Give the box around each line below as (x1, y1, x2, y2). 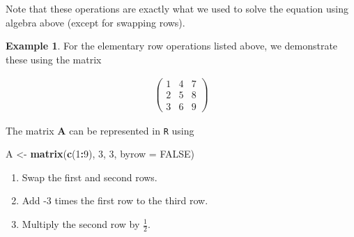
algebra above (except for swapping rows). (6, 15, 185, 29)
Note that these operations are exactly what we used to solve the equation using (6, 1, 348, 15)
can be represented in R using (69, 123, 194, 137)
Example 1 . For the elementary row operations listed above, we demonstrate (6, 38, 338, 53)
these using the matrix (6, 52, 102, 66)
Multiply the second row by (22, 217, 140, 231)
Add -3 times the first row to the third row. (22, 193, 208, 208)
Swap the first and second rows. (22, 169, 157, 184)
